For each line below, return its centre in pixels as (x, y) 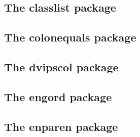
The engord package (58, 96)
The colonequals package (70, 37)
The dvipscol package (61, 66)
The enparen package (61, 126)
